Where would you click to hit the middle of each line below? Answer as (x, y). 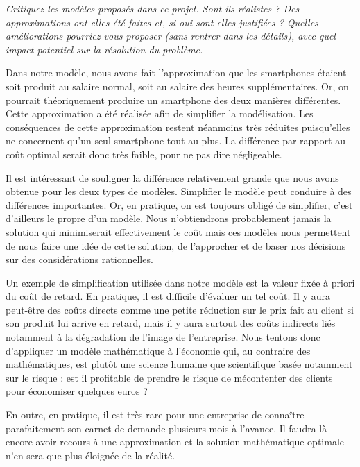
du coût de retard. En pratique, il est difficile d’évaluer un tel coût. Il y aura (168, 296)
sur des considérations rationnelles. (79, 259)
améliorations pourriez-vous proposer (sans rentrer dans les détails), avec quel (171, 36)
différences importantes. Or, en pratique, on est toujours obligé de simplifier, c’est (179, 204)
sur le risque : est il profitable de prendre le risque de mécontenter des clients (169, 377)
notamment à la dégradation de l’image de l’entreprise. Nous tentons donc (163, 337)
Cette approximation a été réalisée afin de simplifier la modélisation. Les (160, 113)
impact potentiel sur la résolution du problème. (104, 49)
